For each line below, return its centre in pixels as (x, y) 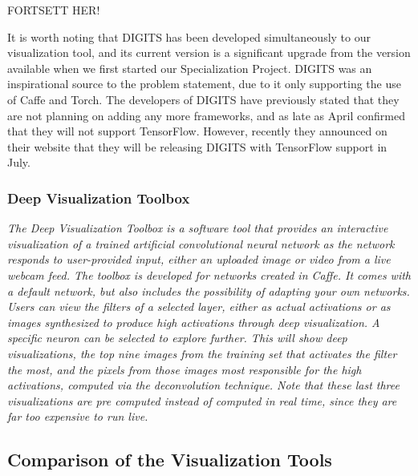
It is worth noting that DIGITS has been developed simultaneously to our (189, 36)
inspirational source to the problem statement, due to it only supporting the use (204, 84)
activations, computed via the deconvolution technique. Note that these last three (203, 385)
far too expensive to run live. (78, 416)
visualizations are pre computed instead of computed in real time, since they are (202, 400)
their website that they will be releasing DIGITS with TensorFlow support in (197, 146)
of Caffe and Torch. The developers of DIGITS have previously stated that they (203, 99)
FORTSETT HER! (54, 10)
